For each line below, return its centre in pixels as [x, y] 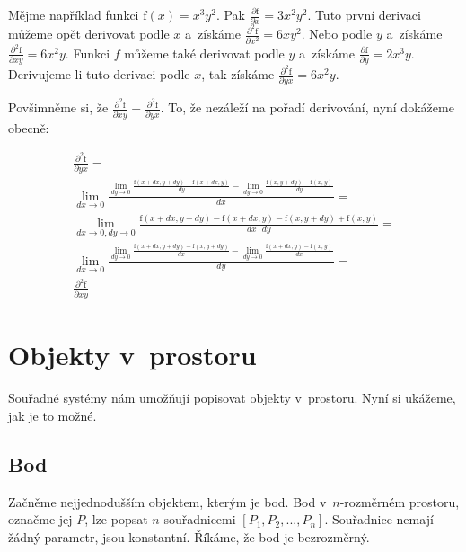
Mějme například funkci [74, 14]
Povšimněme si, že [58, 107]
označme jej [40, 519]
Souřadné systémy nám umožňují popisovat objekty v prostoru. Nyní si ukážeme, [232, 398]
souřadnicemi [200, 519]
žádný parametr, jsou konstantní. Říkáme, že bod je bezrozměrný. [189, 536]
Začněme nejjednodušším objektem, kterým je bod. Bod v [167, 501]
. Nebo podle [337, 34]
